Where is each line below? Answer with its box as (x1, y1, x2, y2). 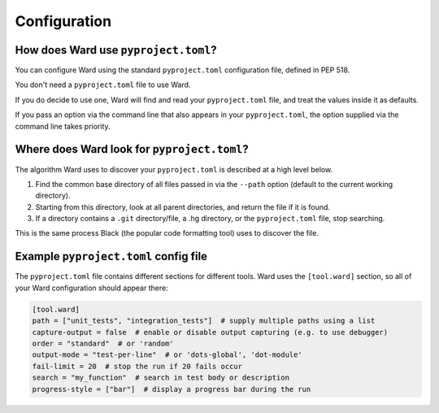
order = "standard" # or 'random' (32, 338, 174, 348)
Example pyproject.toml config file (15, 250, 207, 263)
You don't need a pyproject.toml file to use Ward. (15, 80, 191, 89)
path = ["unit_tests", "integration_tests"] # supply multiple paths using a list (32, 316, 376, 325)
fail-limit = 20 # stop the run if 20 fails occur (32, 362, 243, 371)
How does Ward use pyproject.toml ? (15, 43, 217, 57)
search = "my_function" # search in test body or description (32, 373, 290, 382)
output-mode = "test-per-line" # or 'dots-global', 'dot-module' (32, 350, 302, 359)
